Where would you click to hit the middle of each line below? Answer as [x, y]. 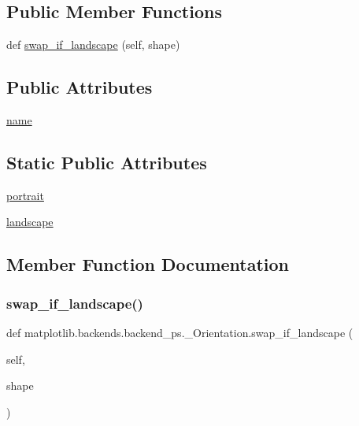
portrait [25, 195]
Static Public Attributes [107, 162]
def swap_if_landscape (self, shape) [93, 44]
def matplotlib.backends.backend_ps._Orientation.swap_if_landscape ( [180, 332]
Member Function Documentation [148, 264]
